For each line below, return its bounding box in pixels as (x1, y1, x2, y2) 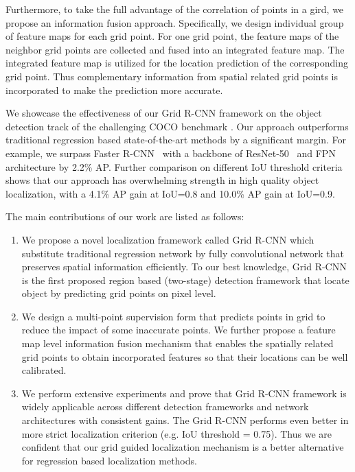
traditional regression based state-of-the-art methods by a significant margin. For (5, 132, 346, 147)
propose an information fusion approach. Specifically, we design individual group (5, 15, 344, 29)
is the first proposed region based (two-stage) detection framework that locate (21, 272, 350, 287)
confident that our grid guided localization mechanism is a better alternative (21, 440, 344, 454)
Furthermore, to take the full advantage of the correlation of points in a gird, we (5, 2, 344, 16)
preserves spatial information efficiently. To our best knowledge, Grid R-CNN (21, 259, 347, 274)
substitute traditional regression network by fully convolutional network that (21, 246, 344, 260)
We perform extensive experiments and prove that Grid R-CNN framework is (21, 386, 347, 400)
